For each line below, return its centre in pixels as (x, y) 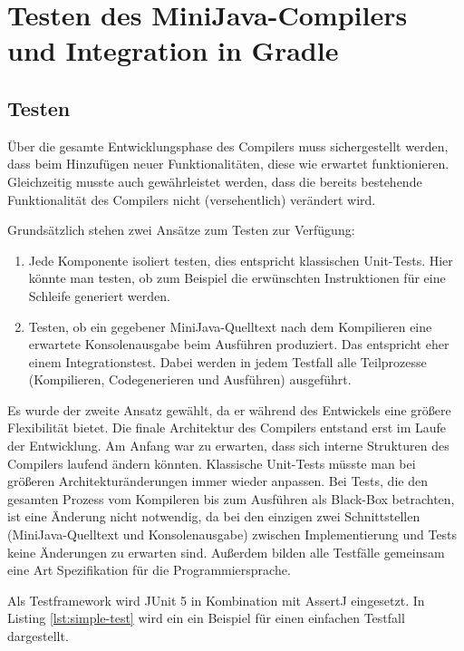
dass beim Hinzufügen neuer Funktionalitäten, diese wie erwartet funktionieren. (228, 164)
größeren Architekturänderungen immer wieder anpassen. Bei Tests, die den (217, 481)
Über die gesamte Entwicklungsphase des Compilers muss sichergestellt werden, (228, 146)
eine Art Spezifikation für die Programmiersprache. (149, 570)
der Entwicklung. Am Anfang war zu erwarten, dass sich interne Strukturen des (228, 446)
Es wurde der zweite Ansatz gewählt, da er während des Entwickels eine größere (229, 409)
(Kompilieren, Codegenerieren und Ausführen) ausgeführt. (190, 379)
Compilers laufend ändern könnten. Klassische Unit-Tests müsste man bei (212, 463)
